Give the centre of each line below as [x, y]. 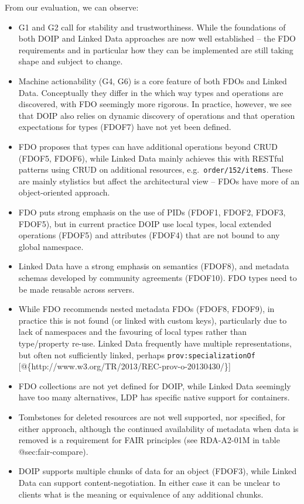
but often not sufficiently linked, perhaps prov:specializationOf [137, 354]
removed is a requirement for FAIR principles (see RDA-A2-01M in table [149, 440]
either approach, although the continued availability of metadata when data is [158, 428]
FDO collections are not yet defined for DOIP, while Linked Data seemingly [155, 385]
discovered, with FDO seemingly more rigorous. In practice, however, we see [155, 104]
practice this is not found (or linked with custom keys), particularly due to [153, 320]
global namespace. [51, 246]
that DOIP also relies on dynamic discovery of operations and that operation [157, 115]
